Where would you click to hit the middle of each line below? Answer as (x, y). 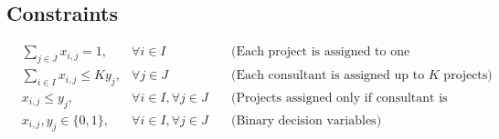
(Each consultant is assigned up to (328, 76)
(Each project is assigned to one (320, 52)
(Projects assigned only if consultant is (339, 98)
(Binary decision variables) (306, 120)
